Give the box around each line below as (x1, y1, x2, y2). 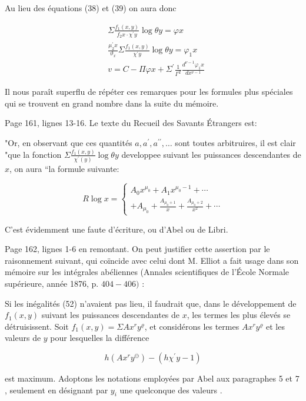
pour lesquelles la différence (50, 332, 149, 344)
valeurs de (5, 332, 41, 344)
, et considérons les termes (144, 320, 240, 332)
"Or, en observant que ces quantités (5, 136, 132, 148)
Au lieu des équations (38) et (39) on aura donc (5, 2, 177, 14)
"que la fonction (5, 148, 62, 160)
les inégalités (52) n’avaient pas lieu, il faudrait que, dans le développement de (14, 297, 297, 309)
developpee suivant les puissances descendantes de (121, 148, 301, 160)
